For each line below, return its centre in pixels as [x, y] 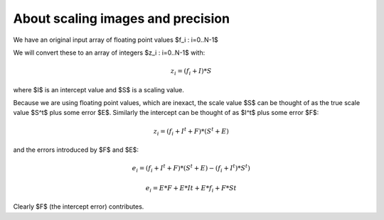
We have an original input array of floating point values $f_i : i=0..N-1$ [116, 40]
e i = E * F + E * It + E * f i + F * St [191, 189]
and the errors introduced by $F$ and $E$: [76, 150]
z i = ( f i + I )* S [191, 72]
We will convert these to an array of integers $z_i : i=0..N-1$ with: [109, 53]
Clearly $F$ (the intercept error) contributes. [79, 207]
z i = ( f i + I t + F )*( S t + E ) [191, 131]
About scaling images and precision [122, 18]
